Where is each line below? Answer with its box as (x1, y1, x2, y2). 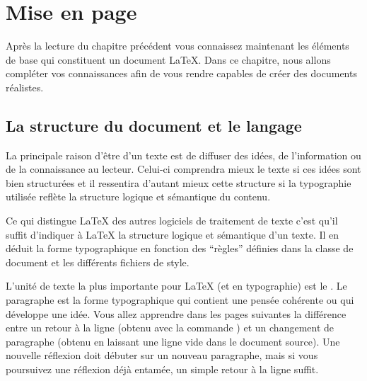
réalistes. (6, 79, 44, 94)
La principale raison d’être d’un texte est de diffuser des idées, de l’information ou (6, 147, 361, 162)
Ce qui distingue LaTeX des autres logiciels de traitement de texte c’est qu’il (6, 213, 338, 228)
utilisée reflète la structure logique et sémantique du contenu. (6, 189, 271, 204)
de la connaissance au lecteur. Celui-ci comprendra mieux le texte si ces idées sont (6, 161, 361, 176)
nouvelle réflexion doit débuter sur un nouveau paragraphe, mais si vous (6, 348, 318, 363)
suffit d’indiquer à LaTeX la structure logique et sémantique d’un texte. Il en (6, 227, 339, 241)
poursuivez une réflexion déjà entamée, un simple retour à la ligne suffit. (6, 362, 319, 377)
